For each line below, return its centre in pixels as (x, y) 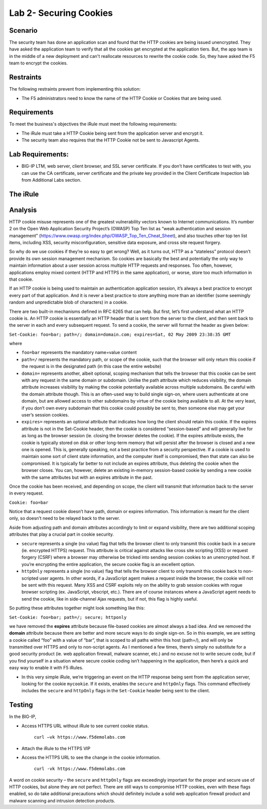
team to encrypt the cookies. (38, 63)
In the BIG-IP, (23, 717)
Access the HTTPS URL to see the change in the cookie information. (91, 757)
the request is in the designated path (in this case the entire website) (91, 366)
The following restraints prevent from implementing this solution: (75, 89)
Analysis (23, 210)
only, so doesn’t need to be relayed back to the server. (65, 518)
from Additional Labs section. (51, 180)
